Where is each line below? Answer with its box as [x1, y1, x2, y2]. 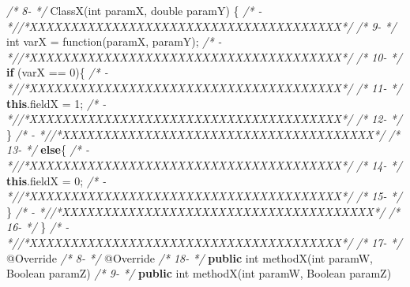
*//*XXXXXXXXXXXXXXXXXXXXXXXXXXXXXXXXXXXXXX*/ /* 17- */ [6, 233, 402, 250]
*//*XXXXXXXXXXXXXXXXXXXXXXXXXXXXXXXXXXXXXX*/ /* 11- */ [6, 79, 402, 95]
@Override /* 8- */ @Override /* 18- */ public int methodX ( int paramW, [6, 249, 373, 266]
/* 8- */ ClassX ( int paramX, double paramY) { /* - [6, 2, 262, 18]
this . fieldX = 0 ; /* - [6, 172, 107, 188]
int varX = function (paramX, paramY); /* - [6, 33, 222, 50]
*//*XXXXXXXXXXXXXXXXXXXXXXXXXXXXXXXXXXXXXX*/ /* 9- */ [6, 17, 397, 34]
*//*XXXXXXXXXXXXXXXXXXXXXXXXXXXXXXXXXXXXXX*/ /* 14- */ [6, 156, 402, 173]
